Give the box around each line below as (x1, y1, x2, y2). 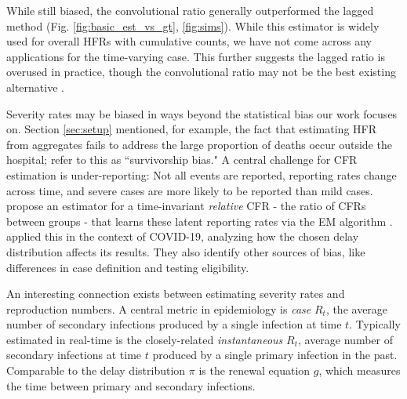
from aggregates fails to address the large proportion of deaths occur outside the (6, 136, 392, 152)
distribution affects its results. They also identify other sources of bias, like (6, 243, 365, 259)
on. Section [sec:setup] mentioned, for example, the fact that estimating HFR (6, 121, 376, 137)
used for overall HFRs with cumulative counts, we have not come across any (6, 33, 372, 49)
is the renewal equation (198, 362, 311, 379)
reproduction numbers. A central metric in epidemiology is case (6, 300, 311, 317)
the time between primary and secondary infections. (6, 377, 256, 394)
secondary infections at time (6, 346, 142, 363)
